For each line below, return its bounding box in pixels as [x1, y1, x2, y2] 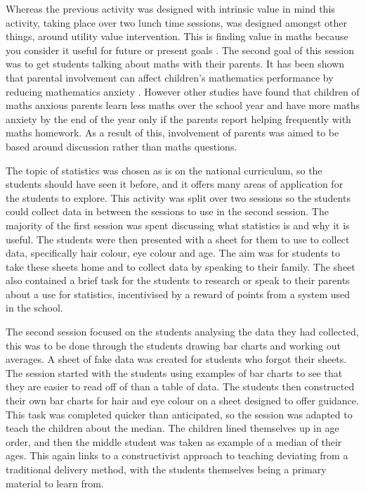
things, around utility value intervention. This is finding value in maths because [6, 29, 348, 44]
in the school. [6, 300, 63, 315]
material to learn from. [6, 475, 104, 490]
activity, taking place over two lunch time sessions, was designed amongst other [6, 15, 347, 30]
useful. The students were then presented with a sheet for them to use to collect [6, 231, 350, 246]
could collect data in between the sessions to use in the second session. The [6, 204, 329, 219]
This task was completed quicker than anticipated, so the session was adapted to [6, 406, 353, 421]
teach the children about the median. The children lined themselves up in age [6, 421, 339, 435]
